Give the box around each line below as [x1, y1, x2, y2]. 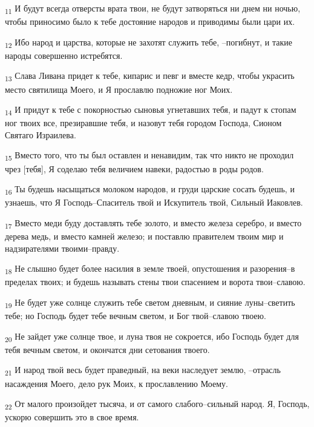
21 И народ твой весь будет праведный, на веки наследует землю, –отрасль [5, 363, 281, 378]
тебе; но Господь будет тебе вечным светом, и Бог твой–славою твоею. [5, 309, 266, 322]
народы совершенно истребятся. [5, 49, 123, 61]
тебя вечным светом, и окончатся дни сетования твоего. [5, 343, 210, 355]
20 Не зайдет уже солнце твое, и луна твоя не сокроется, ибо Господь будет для [5, 329, 299, 344]
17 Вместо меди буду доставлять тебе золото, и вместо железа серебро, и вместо [5, 216, 302, 230]
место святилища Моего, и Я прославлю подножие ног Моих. [5, 82, 233, 95]
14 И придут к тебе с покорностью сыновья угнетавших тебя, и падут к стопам [5, 103, 296, 117]
